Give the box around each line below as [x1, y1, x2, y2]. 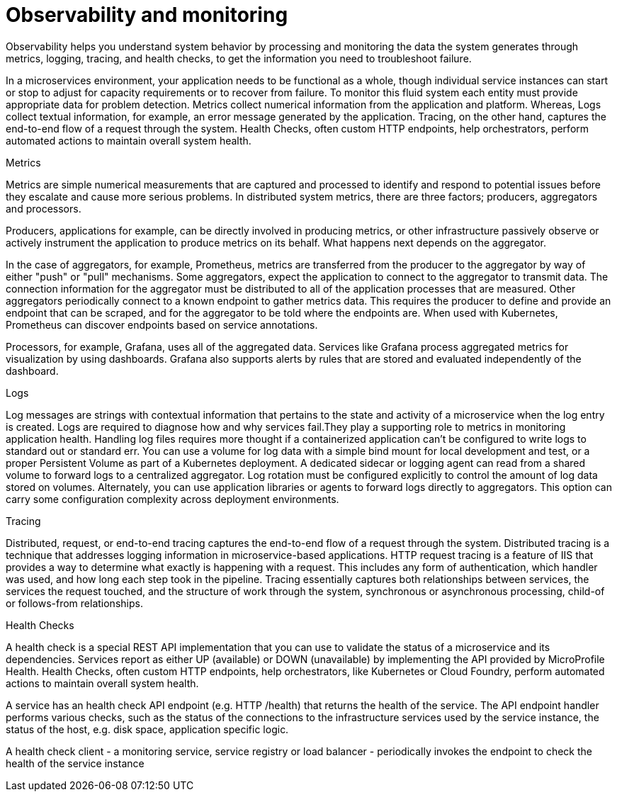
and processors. [6, 202, 81, 215]
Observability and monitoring [6, 3, 288, 27]
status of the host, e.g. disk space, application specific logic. [6, 723, 289, 735]
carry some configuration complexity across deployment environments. [6, 492, 339, 505]
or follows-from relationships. [6, 597, 143, 609]
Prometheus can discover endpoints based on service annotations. [6, 318, 318, 331]
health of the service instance [6, 757, 145, 769]
